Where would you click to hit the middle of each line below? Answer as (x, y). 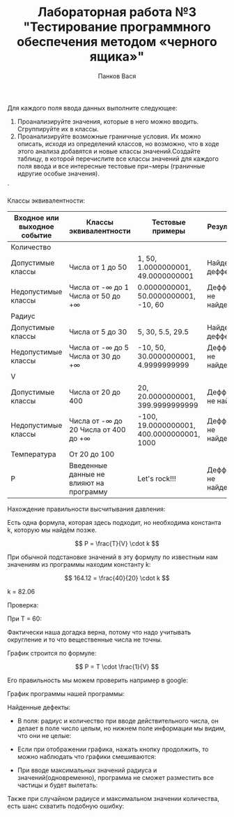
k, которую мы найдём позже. (52, 530)
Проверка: (23, 605)
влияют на (86, 483)
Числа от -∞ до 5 (99, 347)
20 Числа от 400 (97, 429)
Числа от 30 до (94, 356)
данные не (87, 474)
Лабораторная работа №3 (117, 12)
